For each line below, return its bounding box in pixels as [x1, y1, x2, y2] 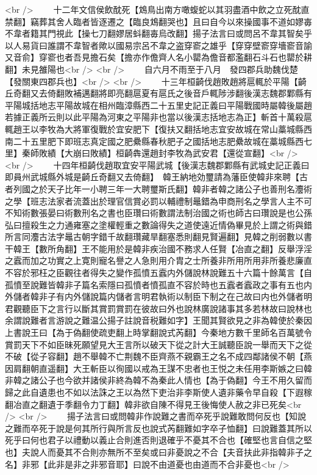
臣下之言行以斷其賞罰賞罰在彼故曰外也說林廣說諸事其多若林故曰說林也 [30, 302, 312, 314]
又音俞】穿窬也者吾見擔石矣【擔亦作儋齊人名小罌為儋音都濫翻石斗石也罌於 [5, 51, 304, 63]
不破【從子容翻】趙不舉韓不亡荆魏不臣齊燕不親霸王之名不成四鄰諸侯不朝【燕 [5, 350, 312, 363]
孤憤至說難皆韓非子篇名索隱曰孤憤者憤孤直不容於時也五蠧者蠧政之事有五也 [5, 278, 304, 291]
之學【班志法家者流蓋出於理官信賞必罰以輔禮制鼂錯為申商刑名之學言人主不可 [5, 194, 312, 207]
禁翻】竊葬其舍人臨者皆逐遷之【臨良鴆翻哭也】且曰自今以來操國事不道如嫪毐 [5, 15, 312, 27]
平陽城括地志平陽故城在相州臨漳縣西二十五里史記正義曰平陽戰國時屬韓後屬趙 [5, 98, 312, 111]
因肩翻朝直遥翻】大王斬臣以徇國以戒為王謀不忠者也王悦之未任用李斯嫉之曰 [5, 361, 304, 374]
